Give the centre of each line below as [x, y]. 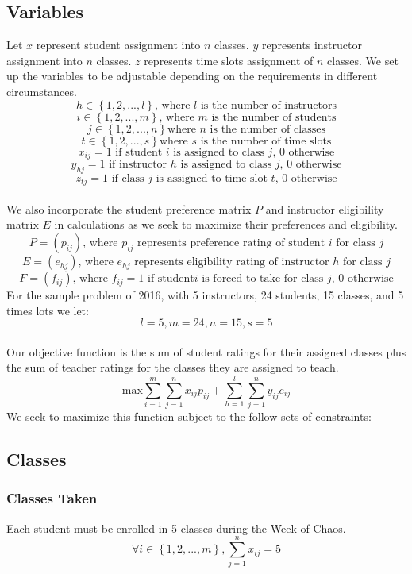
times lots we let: [48, 310]
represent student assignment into [118, 45]
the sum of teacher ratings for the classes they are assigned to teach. [173, 367]
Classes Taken [52, 498]
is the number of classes [268, 129]
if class [128, 178]
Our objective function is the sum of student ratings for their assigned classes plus [206, 351]
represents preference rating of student [231, 243]
